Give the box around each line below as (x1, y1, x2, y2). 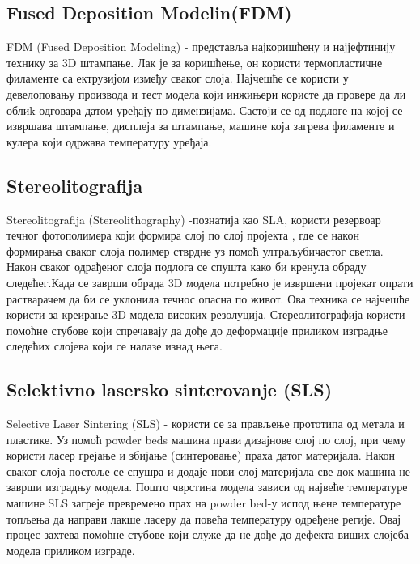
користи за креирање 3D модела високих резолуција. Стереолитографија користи (6, 306, 405, 323)
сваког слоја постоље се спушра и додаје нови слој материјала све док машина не (6, 462, 411, 479)
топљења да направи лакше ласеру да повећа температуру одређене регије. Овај (6, 510, 401, 527)
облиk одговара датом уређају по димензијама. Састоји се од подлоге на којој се (6, 101, 403, 118)
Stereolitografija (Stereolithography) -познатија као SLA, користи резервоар (6, 210, 381, 227)
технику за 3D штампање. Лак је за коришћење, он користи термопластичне (6, 53, 383, 70)
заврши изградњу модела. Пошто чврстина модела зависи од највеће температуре (6, 478, 408, 495)
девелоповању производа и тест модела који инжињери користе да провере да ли (6, 85, 406, 102)
